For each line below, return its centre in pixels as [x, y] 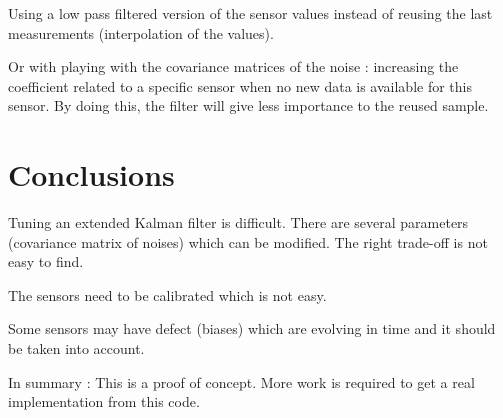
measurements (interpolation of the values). [141, 32]
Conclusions [91, 174]
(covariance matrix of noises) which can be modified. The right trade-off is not [248, 241]
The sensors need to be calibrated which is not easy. [167, 294]
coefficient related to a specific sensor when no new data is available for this [240, 85]
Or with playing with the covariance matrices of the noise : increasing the [233, 66]
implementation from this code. [104, 401]
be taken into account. [76, 348]
